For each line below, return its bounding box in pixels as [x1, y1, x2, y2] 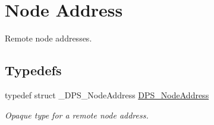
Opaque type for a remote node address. [5, 108, 149, 121]
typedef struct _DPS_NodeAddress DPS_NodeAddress [5, 88, 209, 101]
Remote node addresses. [5, 32, 92, 44]
